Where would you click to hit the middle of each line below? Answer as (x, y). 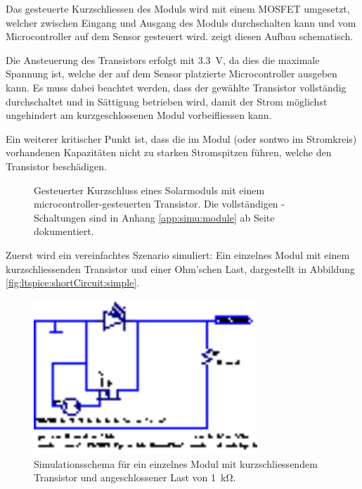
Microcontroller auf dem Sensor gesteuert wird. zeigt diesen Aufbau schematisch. (180, 36)
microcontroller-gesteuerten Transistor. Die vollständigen (156, 204)
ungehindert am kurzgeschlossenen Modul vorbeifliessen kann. (139, 115)
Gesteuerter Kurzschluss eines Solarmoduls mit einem (149, 190)
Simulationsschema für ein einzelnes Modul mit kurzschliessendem (176, 463)
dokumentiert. (64, 231)
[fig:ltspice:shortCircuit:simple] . (73, 282)
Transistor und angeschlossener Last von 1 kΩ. (135, 477)
